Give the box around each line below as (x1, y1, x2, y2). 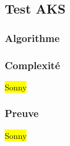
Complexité (5, 57, 61, 72)
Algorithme (5, 30, 60, 45)
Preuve (5, 106, 39, 121)
